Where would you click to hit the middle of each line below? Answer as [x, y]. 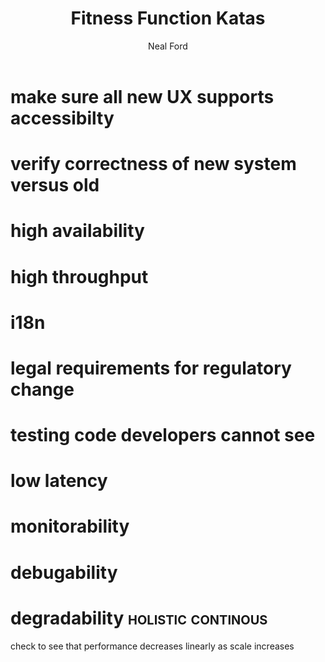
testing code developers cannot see [163, 435]
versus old [55, 185]
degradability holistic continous [139, 618]
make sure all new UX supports [142, 96]
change [42, 389]
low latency [59, 481]
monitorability [70, 526]
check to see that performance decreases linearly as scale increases [152, 646]
